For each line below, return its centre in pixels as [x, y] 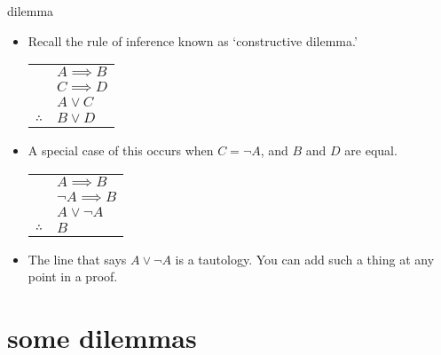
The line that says [77, 259]
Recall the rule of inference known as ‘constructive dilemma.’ [193, 40]
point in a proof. [73, 276]
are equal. [371, 150]
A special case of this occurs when [121, 150]
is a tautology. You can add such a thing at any [305, 259]
